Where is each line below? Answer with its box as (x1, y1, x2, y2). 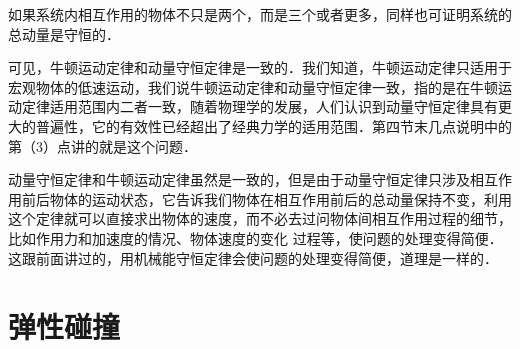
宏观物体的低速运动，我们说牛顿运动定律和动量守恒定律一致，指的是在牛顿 (8, 76, 498, 97)
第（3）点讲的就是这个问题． (8, 135, 197, 156)
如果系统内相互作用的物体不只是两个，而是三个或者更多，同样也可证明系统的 (8, 4, 512, 24)
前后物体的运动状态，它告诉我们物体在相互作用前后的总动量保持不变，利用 (21, 188, 512, 209)
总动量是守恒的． (8, 23, 120, 44)
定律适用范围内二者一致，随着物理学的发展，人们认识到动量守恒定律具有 (21, 96, 498, 117)
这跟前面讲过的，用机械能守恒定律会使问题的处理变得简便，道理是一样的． (8, 247, 498, 268)
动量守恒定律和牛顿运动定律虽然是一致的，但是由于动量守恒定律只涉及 (8, 169, 470, 190)
